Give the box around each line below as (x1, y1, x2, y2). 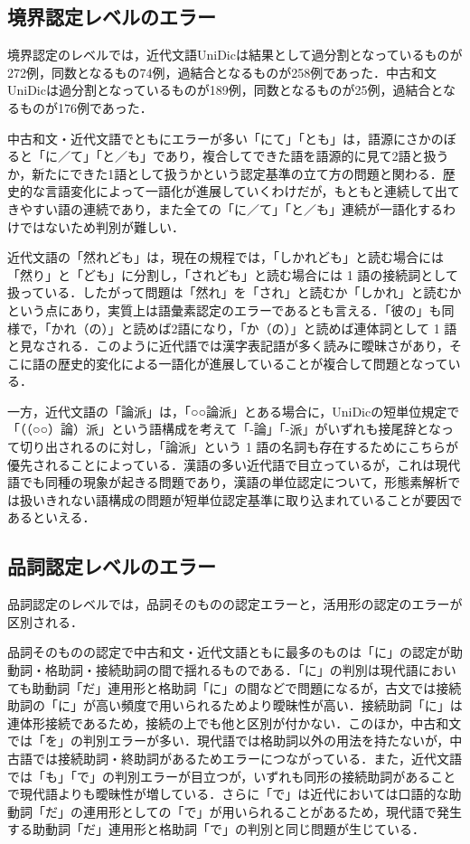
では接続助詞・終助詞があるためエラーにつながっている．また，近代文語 (32, 749, 463, 767)
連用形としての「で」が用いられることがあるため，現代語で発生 (82, 802, 462, 821)
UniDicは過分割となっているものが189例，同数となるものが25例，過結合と (7, 80, 444, 99)
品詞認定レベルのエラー (7, 552, 216, 580)
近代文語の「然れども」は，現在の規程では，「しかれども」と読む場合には (7, 248, 444, 267)
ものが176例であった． (19, 98, 153, 117)
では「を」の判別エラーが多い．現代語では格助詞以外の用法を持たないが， (7, 731, 450, 750)
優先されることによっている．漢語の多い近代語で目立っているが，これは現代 (7, 455, 461, 474)
